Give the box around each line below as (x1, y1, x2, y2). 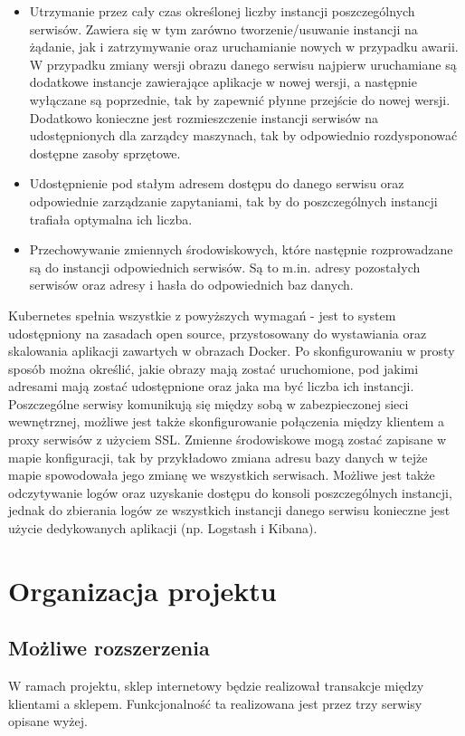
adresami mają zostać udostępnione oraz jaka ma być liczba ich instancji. (8, 377, 414, 396)
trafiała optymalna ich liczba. (29, 209, 193, 228)
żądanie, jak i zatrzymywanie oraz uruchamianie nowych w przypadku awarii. (29, 37, 459, 56)
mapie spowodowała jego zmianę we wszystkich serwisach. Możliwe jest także (8, 465, 435, 484)
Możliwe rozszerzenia (8, 634, 210, 662)
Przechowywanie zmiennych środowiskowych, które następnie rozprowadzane (29, 240, 453, 259)
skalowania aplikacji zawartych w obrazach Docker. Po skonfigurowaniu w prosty (8, 341, 455, 360)
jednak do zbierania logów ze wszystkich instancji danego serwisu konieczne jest (8, 501, 451, 520)
